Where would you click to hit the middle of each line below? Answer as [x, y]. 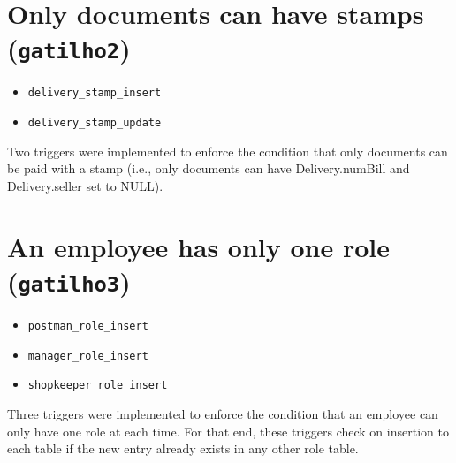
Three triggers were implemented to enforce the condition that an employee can [223, 413]
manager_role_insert [88, 356]
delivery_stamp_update [95, 123]
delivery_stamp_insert [95, 93]
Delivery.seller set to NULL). [85, 185]
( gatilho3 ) [69, 281]
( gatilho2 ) [69, 48]
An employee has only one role [199, 246]
